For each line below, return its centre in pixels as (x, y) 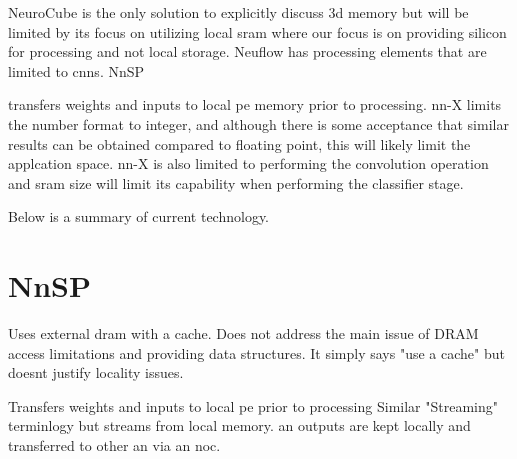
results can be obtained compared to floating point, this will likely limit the (239, 143)
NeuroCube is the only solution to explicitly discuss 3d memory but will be (238, 12)
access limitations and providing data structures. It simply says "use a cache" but (256, 352)
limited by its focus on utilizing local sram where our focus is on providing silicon (257, 31)
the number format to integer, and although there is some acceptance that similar (258, 123)
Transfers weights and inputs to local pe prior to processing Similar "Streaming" (253, 405)
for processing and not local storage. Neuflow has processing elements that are (247, 51)
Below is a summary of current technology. (139, 216)
